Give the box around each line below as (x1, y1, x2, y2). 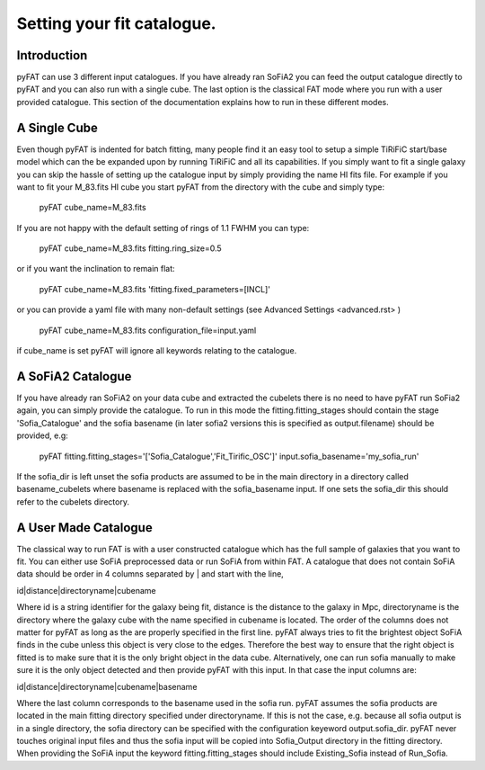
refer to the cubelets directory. (16, 496, 130, 507)
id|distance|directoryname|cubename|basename (16, 681, 198, 692)
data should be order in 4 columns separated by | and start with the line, (16, 569, 285, 579)
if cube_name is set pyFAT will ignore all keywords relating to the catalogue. (16, 345, 297, 356)
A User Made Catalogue (16, 520, 153, 535)
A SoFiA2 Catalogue (16, 369, 132, 384)
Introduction (16, 48, 88, 63)
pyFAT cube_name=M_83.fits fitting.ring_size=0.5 (39, 243, 222, 254)
